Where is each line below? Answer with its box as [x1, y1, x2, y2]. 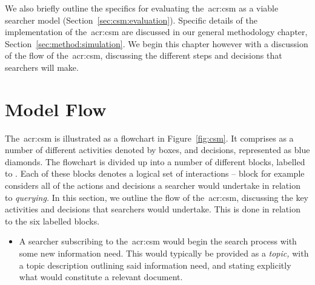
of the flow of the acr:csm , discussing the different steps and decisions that [5, 49, 282, 62]
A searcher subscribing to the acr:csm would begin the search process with [19, 235, 297, 247]
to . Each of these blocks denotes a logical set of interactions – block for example [5, 167, 305, 180]
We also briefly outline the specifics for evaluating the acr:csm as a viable [5, 2, 279, 14]
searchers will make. [5, 61, 79, 73]
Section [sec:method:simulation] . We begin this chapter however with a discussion [5, 37, 308, 50]
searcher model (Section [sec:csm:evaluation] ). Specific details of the [5, 13, 257, 26]
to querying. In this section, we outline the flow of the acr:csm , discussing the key [5, 191, 308, 203]
